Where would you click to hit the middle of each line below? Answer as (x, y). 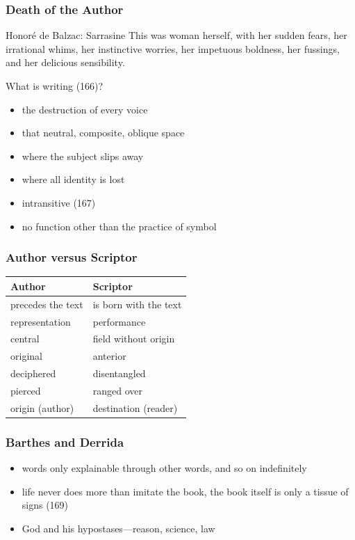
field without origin (134, 339)
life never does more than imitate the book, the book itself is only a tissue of (185, 491)
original (26, 356)
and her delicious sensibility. (65, 62)
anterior (109, 356)
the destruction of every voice (85, 109)
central (25, 339)
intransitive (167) (59, 202)
